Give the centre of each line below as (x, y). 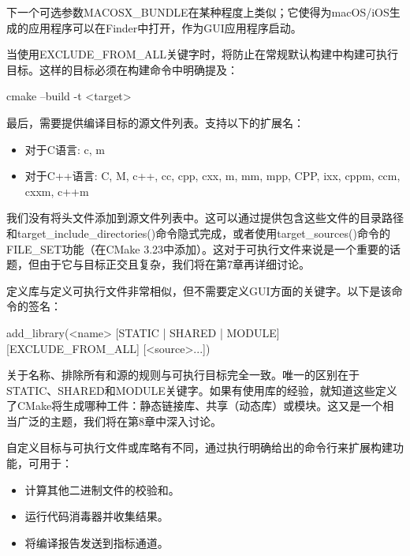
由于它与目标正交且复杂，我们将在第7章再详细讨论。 (174, 264)
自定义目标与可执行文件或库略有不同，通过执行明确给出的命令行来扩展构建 (199, 447)
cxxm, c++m (57, 191)
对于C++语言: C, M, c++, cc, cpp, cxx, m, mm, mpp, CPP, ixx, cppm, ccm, (212, 176)
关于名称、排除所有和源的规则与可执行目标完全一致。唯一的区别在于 (183, 375)
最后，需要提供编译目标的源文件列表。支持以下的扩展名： (155, 122)
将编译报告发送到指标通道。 (97, 542)
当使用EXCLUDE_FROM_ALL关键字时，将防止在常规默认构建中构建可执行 (203, 54)
